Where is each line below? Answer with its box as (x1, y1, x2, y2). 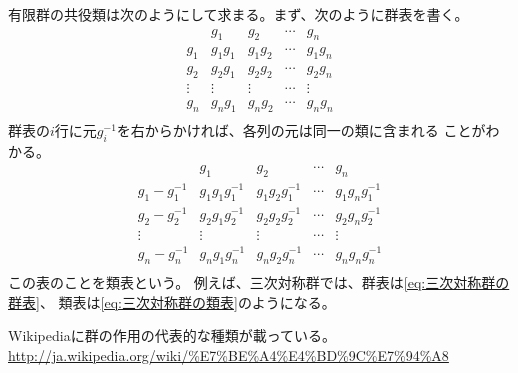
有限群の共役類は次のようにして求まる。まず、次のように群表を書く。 (8, 4, 469, 24)
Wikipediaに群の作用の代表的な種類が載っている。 (8, 325, 336, 346)
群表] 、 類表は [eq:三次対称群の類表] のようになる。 (8, 291, 336, 312)
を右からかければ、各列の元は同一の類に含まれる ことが (116, 119, 486, 140)
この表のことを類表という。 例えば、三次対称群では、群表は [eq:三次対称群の (8, 271, 510, 292)
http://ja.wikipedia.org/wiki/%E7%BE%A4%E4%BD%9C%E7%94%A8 (8, 344, 449, 365)
